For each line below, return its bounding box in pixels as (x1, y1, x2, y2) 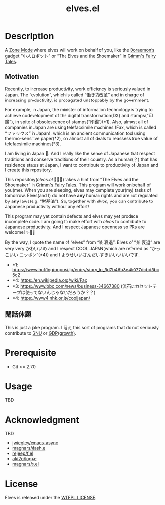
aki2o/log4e (12, 456, 37, 462)
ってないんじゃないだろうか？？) (29, 289, 96, 295)
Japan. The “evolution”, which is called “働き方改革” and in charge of (5, 92, 144, 98)
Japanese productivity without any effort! (5, 203, 89, 209)
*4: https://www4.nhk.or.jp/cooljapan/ (12, 295, 90, 301)
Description (5, 31, 54, 42)
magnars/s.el (12, 461, 39, 467)
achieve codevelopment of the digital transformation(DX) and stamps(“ (5, 112, 149, 118)
